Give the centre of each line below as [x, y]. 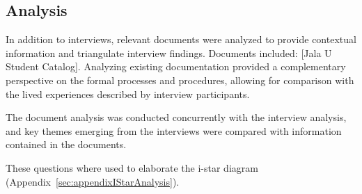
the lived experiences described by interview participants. [128, 94]
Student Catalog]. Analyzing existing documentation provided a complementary [176, 66]
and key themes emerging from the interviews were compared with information [174, 130]
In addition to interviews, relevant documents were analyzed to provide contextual [181, 39]
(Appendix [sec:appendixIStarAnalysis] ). [93, 181]
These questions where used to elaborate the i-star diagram [132, 167]
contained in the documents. [66, 144]
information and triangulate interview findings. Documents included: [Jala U [169, 52]
